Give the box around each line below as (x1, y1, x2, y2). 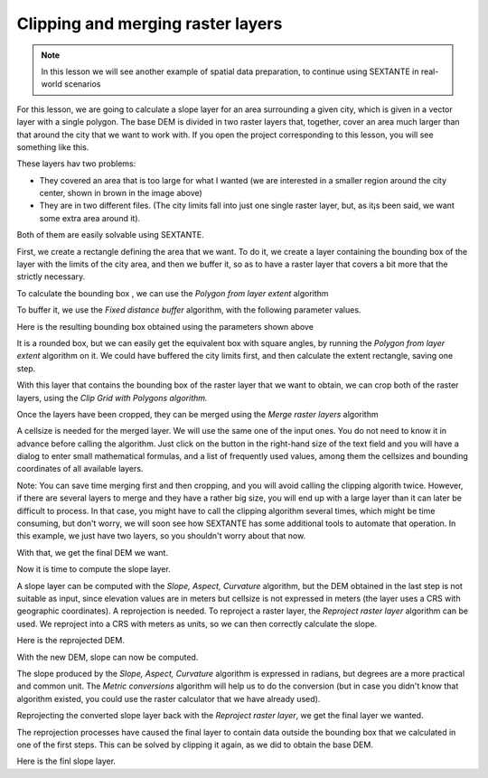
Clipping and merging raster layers (16, 14, 283, 33)
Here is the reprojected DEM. (16, 635, 126, 646)
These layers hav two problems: (16, 158, 136, 169)
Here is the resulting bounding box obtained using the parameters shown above (16, 321, 314, 332)
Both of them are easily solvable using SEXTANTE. (16, 230, 205, 240)
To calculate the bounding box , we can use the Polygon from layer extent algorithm (16, 287, 329, 298)
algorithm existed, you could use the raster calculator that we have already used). (16, 693, 321, 704)
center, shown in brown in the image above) (39, 188, 202, 199)
